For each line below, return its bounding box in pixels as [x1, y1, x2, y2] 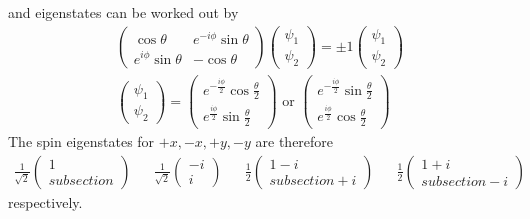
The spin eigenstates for [8, 131, 155, 152]
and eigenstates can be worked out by [8, 2, 239, 22]
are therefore [255, 131, 334, 152]
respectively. [8, 191, 83, 212]
